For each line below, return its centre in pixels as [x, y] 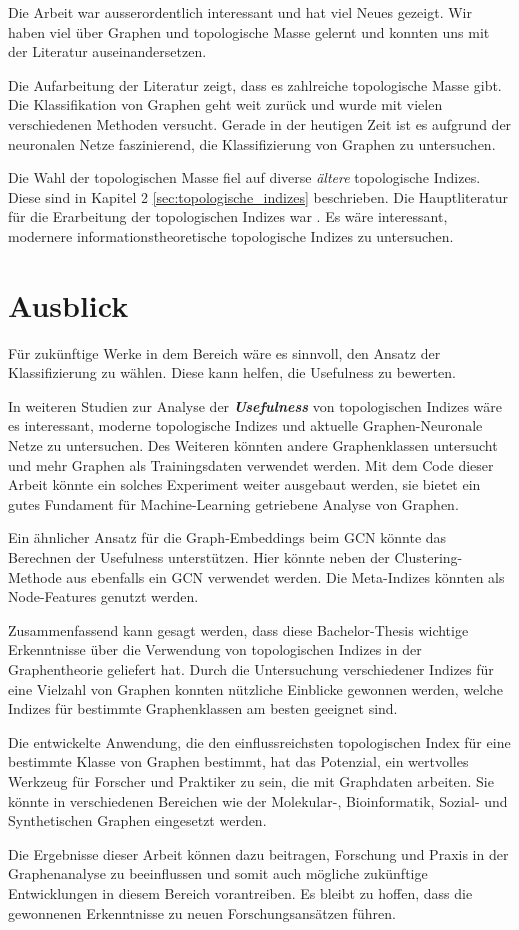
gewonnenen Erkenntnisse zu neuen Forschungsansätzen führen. [202, 912]
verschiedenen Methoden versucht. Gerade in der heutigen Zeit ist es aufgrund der [260, 123]
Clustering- [428, 557]
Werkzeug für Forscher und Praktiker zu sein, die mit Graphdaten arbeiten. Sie [251, 780]
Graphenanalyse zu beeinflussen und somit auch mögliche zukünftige [218, 873]
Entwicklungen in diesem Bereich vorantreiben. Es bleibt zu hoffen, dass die [240, 892]
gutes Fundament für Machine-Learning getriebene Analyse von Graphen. [233, 503]
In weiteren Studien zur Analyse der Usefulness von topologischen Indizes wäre [255, 405]
